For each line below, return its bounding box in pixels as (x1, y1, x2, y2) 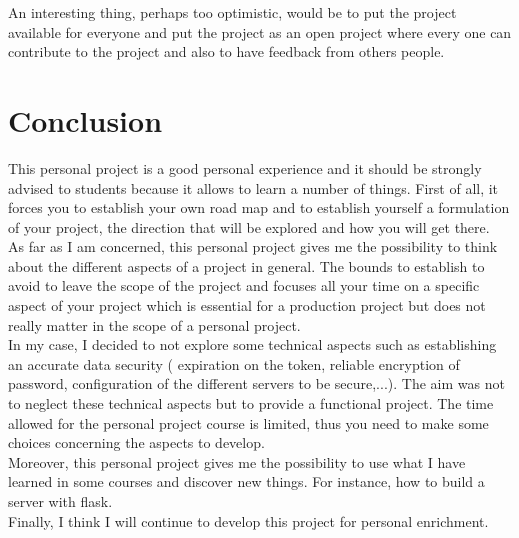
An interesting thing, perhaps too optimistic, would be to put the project (8, 2, 457, 22)
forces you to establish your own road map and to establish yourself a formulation (8, 197, 510, 218)
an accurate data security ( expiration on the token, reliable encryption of (8, 353, 460, 374)
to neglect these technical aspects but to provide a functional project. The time (8, 393, 494, 414)
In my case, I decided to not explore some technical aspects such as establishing (8, 334, 497, 355)
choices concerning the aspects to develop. (8, 432, 265, 453)
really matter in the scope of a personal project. (8, 314, 301, 335)
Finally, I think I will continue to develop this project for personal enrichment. (8, 510, 489, 531)
